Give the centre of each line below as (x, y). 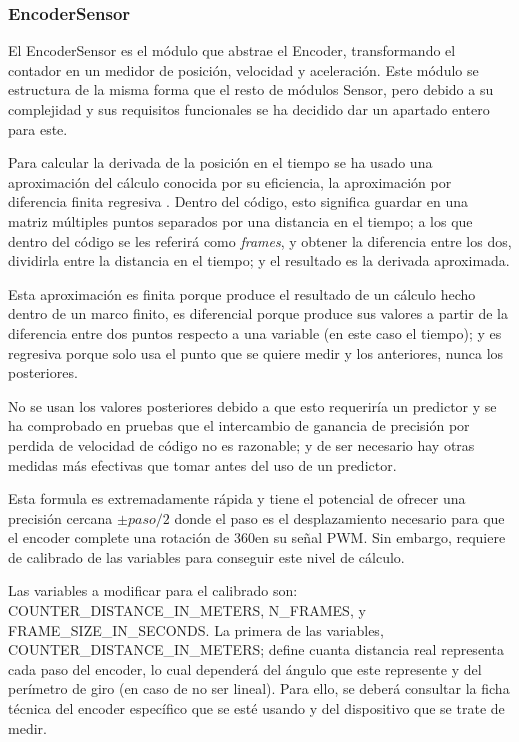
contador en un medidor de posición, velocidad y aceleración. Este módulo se (243, 69)
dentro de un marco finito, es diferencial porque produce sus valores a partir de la (258, 313)
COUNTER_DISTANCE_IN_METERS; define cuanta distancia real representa (256, 649)
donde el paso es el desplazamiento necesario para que (339, 517)
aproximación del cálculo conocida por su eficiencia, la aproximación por (230, 181)
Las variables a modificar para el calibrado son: (153, 590)
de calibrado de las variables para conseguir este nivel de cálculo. (206, 556)
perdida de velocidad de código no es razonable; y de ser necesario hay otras (241, 444)
